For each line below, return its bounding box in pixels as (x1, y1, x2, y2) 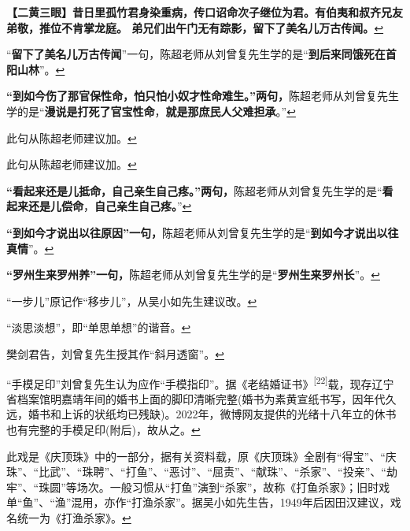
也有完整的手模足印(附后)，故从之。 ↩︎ (6, 421, 201, 437)
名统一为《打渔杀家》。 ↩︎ (6, 509, 131, 525)
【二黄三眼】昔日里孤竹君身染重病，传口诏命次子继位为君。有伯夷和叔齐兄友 (6, 4, 403, 20)
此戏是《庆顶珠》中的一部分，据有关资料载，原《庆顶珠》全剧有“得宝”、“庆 (6, 447, 397, 464)
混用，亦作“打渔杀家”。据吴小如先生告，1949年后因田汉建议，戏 (71, 494, 401, 511)
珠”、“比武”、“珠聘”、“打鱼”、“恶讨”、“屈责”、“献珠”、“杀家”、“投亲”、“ (6, 463, 386, 480)
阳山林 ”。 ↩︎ (6, 61, 65, 77)
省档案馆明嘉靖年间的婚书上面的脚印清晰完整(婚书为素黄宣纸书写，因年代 (6, 390, 386, 407)
